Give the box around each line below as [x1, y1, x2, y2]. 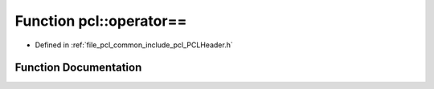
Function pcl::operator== [14, 12, 187, 30]
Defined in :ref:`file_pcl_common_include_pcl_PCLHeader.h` [35, 40, 233, 50]
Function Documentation [14, 61, 142, 75]
